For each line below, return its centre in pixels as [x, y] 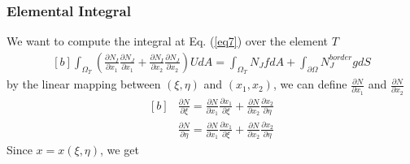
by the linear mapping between [84, 84]
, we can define [310, 84]
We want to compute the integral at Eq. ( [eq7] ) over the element [167, 41]
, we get [120, 149]
